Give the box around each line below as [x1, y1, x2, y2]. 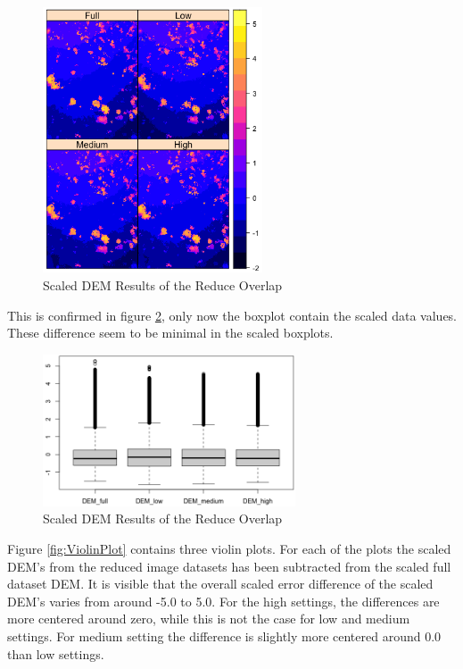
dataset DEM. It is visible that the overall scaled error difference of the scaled [7, 574, 434, 593]
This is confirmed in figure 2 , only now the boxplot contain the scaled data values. [7, 305, 458, 324]
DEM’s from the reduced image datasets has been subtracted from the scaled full [7, 556, 451, 575]
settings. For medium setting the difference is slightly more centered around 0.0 [7, 626, 442, 645]
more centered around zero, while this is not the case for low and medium [7, 609, 410, 628]
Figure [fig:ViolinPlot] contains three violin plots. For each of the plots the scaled [7, 539, 451, 558]
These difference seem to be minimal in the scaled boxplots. [7, 323, 334, 342]
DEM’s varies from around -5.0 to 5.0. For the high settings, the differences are [7, 591, 440, 610]
